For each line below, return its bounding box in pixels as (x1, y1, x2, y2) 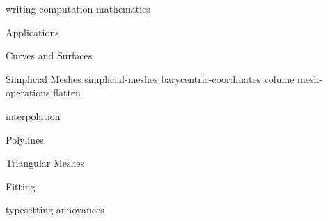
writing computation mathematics (6, 1, 150, 15)
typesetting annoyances (6, 202, 104, 217)
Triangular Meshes (6, 155, 85, 170)
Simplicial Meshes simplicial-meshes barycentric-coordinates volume (6, 71, 295, 86)
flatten (53, 85, 81, 100)
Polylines (6, 132, 44, 146)
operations (6, 85, 50, 100)
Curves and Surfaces (6, 48, 93, 63)
